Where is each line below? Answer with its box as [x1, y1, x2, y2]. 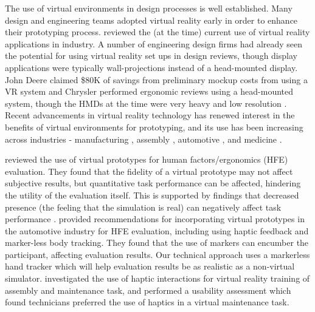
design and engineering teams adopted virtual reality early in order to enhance [5, 13, 298, 26]
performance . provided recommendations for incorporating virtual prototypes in [5, 212, 305, 225]
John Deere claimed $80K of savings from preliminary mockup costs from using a [5, 73, 308, 86]
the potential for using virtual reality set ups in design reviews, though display [5, 49, 297, 62]
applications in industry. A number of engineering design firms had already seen [5, 37, 303, 50]
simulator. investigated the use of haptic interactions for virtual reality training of [5, 272, 310, 285]
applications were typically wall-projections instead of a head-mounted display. [5, 61, 298, 73]
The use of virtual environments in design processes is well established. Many [5, 2, 292, 14]
